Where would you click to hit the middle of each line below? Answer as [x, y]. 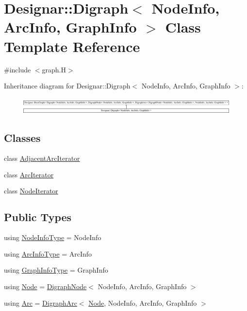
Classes [22, 138]
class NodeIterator [31, 191]
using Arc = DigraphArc [41, 302]
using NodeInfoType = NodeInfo [53, 237]
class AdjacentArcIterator [42, 158]
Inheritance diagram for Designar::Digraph [67, 86]
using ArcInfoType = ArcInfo [48, 253]
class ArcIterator [29, 174]
